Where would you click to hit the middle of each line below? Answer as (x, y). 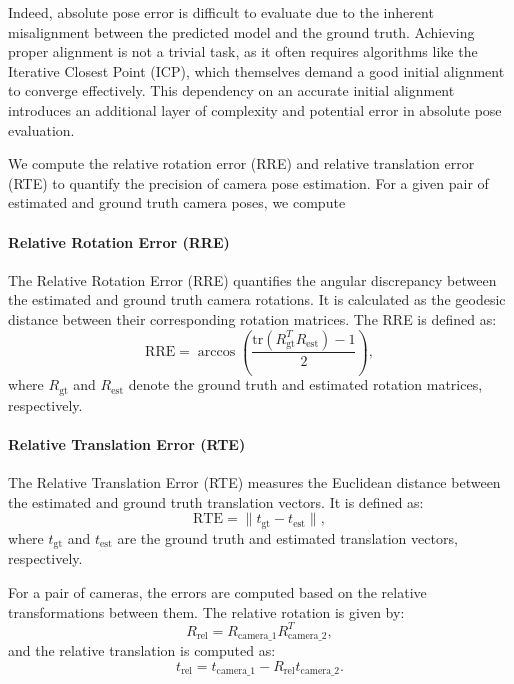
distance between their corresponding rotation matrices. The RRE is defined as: (252, 318)
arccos (216, 351)
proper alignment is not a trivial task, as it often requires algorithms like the (243, 51)
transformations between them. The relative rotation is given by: (206, 611)
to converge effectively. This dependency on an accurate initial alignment (231, 90)
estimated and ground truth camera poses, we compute (177, 202)
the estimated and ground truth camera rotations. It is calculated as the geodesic (257, 299)
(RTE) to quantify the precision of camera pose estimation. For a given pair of (248, 182)
